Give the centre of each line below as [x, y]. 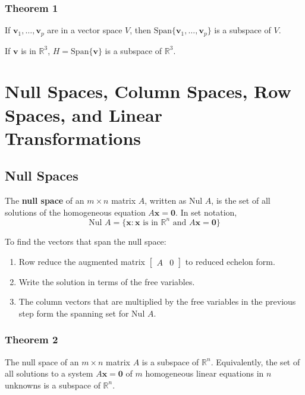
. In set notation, [206, 212]
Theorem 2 [32, 339]
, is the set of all [241, 200]
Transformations [73, 138]
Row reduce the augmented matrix [82, 261]
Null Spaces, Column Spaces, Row [148, 91]
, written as [166, 200]
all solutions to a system [49, 373]
